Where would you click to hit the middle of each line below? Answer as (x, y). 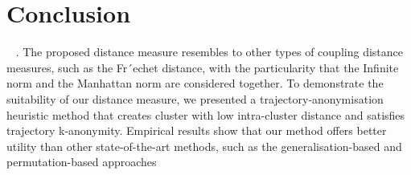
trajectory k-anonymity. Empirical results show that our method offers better (197, 130)
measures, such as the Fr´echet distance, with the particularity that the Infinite (203, 67)
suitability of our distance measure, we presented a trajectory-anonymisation (195, 98)
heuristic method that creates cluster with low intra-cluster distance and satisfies (206, 114)
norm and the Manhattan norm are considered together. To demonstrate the (195, 83)
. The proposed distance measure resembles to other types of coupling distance (209, 52)
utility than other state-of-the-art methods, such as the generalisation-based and (204, 146)
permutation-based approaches (82, 162)
